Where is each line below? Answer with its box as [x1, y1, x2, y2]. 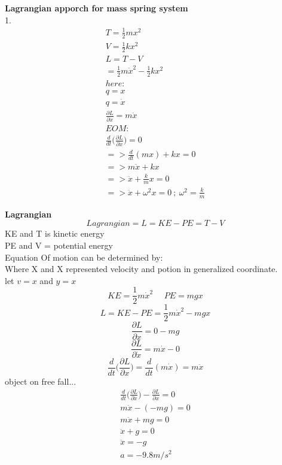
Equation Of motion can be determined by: [5, 250, 163, 263]
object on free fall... [5, 375, 76, 387]
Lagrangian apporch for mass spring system [5, 2, 188, 14]
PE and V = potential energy [5, 238, 113, 251]
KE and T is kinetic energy [5, 227, 105, 240]
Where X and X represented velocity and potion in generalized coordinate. [5, 262, 278, 275]
